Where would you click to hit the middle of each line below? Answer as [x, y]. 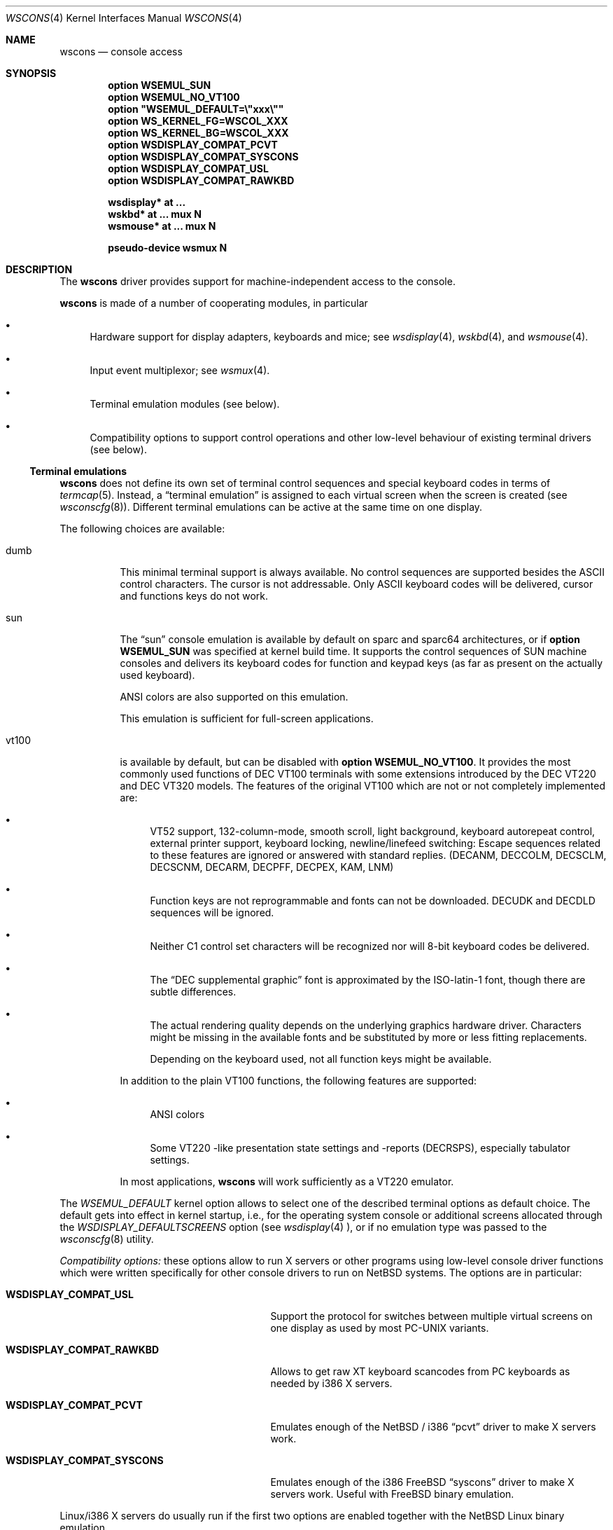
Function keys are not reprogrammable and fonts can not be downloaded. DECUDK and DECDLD [373, 901]
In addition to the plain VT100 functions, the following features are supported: [298, 1081]
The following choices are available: [142, 529]
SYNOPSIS [31, 73]
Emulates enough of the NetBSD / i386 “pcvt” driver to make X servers [433, 1427]
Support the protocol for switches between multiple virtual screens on [431, 1316]
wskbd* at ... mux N [155, 214]
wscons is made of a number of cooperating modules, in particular [214, 303]
